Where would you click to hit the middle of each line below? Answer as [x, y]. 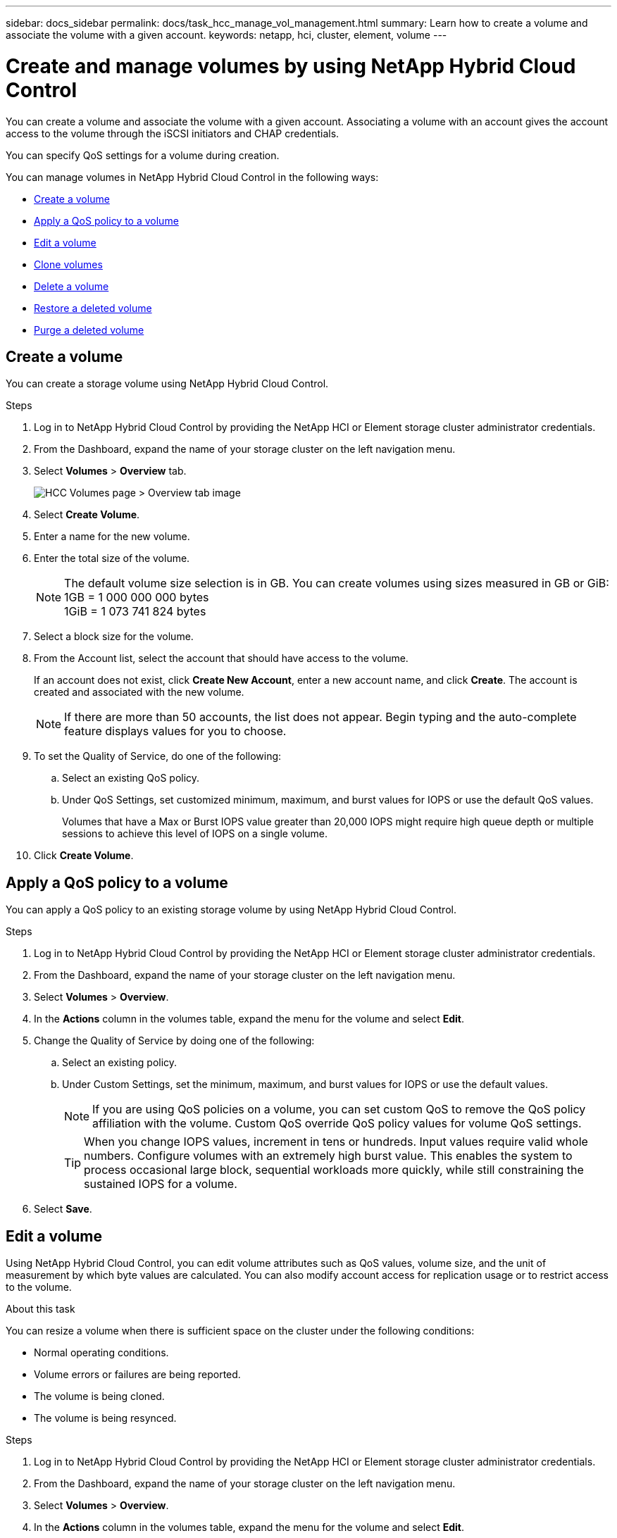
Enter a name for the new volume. [112, 537]
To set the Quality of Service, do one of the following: [158, 756]
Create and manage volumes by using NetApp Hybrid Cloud [291, 66]
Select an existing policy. [120, 1063]
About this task [40, 1309]
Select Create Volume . [87, 515]
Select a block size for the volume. [114, 637]
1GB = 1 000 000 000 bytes [137, 598]
